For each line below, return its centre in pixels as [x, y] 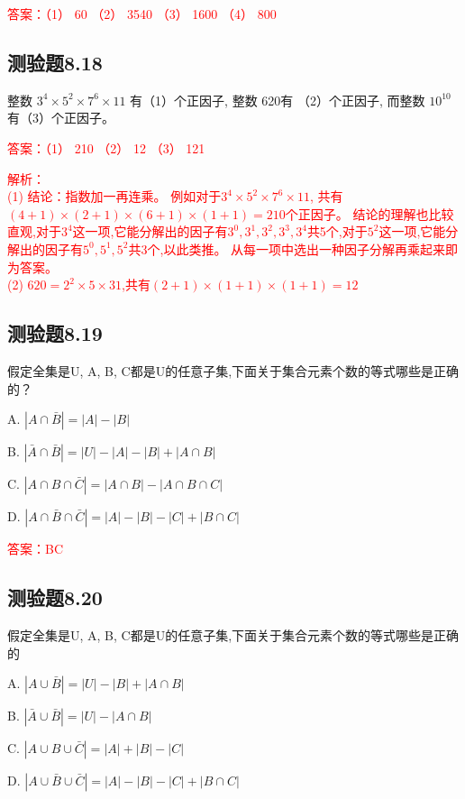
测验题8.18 [55, 62]
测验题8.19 [55, 333]
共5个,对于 [337, 231]
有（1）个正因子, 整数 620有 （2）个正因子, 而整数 [278, 100]
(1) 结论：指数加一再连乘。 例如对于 [114, 196]
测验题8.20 [55, 597]
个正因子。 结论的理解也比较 [369, 213]
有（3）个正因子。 [61, 118]
